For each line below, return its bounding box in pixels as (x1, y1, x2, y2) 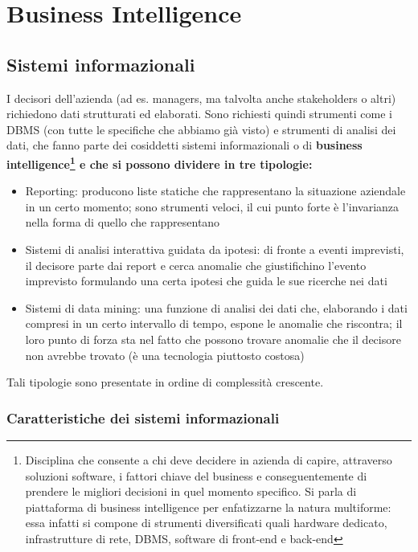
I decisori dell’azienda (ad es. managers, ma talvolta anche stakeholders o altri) (6, 89, 396, 106)
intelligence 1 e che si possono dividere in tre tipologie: (6, 153, 313, 172)
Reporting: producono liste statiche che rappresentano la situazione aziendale (25, 182, 406, 199)
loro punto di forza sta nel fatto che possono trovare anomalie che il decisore (25, 330, 401, 347)
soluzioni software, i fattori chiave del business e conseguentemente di (25, 467, 367, 484)
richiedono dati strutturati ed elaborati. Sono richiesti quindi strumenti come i (6, 105, 393, 122)
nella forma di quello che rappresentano (25, 214, 220, 231)
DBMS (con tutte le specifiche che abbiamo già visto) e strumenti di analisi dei (6, 121, 396, 137)
